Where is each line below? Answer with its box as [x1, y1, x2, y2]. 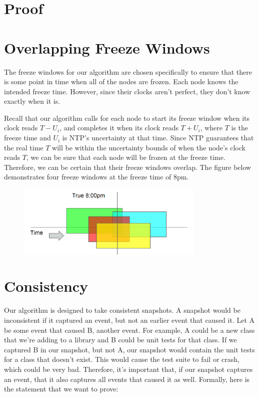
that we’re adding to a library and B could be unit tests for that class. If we [4, 334, 237, 345]
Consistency [4, 276, 88, 296]
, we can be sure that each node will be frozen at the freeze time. [26, 152, 225, 162]
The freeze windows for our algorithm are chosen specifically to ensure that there [4, 66, 252, 77]
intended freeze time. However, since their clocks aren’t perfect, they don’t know [4, 86, 250, 96]
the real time [4, 142, 43, 152]
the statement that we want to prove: [4, 383, 118, 394]
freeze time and [4, 132, 51, 143]
